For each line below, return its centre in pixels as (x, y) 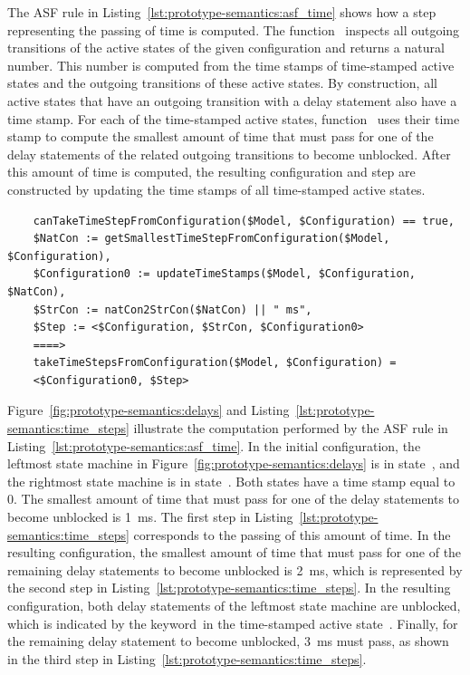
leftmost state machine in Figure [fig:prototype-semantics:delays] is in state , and (234, 463)
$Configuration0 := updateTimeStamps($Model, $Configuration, (225, 274)
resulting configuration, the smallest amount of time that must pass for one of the (235, 552)
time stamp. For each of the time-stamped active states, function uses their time (234, 118)
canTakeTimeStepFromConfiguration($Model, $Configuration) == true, (244, 221)
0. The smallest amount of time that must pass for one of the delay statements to (234, 499)
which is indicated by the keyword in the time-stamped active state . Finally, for (233, 623)
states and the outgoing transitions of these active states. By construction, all (222, 83)
